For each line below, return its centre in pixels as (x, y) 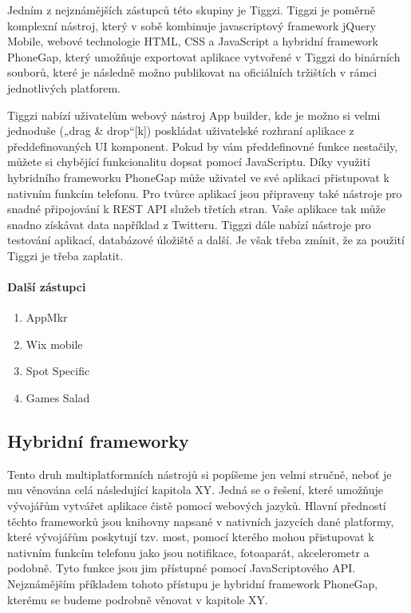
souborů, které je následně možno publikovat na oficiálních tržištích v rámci (192, 72)
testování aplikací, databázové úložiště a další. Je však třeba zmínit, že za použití (206, 240)
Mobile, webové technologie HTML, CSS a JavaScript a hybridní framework (193, 41)
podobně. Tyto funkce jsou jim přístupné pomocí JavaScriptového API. (182, 568)
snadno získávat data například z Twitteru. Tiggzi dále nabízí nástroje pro (189, 224)
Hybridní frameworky (98, 441)
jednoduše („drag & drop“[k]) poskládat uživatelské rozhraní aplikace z (181, 131)
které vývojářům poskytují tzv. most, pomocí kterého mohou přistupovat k (191, 537)
